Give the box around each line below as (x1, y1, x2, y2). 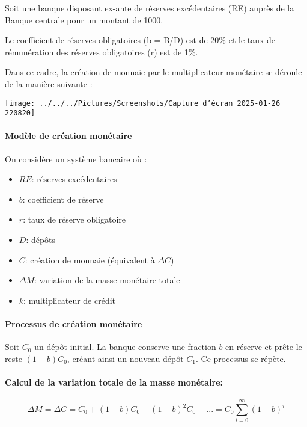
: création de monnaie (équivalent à (25, 253, 155, 266)
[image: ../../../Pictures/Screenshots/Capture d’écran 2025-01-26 (5, 99, 281, 108)
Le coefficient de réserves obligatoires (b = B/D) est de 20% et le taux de (5, 34, 276, 46)
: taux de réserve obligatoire (23, 213, 126, 226)
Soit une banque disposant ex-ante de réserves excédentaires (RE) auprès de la (5, 2, 294, 14)
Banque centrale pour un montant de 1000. (5, 13, 163, 26)
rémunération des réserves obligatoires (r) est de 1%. (5, 45, 198, 58)
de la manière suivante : (5, 77, 93, 90)
